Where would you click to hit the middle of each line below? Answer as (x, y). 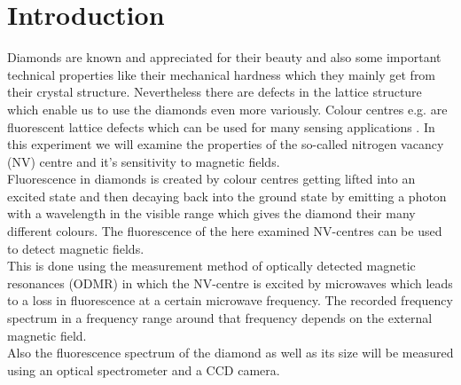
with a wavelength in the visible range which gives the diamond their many (211, 213)
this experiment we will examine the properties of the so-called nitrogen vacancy (226, 144)
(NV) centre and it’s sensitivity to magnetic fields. (144, 161)
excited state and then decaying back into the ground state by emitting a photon (227, 196)
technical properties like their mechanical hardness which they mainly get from (222, 74)
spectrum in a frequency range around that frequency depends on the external (220, 318)
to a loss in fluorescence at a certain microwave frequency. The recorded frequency (230, 300)
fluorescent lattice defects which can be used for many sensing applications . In (221, 126)
